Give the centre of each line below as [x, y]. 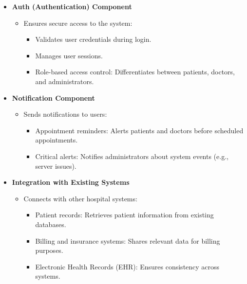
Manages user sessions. [69, 55]
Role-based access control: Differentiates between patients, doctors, [135, 72]
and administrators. [65, 81]
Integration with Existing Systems [71, 182]
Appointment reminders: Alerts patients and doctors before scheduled [139, 130]
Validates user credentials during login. [93, 39]
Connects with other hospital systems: [80, 198]
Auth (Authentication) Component [72, 6]
